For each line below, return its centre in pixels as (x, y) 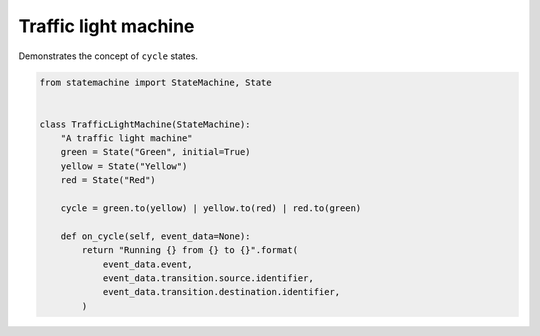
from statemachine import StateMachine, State (155, 82)
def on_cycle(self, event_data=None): (155, 236)
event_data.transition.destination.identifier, (221, 292)
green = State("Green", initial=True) (155, 152)
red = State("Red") (108, 180)
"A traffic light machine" (127, 138)
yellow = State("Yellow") (124, 166)
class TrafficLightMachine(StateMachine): (145, 124)
